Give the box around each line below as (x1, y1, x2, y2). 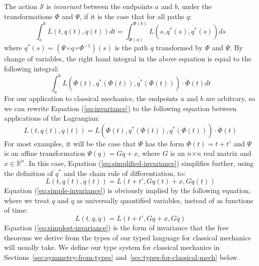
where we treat (4, 195, 50, 205)
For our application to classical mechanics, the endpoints (4, 93, 179, 103)
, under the (177, 1, 212, 11)
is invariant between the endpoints (46, 1, 153, 11)
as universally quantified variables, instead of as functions (76, 195, 253, 205)
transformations (4, 11, 53, 21)
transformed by (156, 42, 203, 53)
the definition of (4, 167, 53, 178)
